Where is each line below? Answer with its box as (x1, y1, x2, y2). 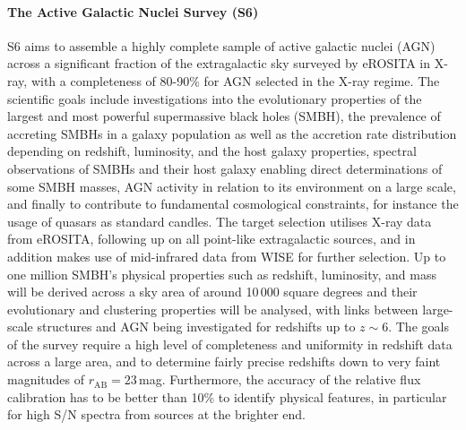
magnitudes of (7, 370, 85, 389)
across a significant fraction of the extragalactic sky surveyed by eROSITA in (7, 54, 431, 73)
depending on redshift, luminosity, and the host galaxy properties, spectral (7, 142, 417, 160)
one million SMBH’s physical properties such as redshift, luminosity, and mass (7, 264, 436, 283)
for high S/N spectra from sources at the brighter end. (7, 405, 306, 424)
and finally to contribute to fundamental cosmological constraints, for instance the (7, 194, 459, 213)
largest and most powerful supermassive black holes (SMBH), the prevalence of (7, 107, 441, 125)
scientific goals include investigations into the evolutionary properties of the (7, 89, 422, 107)
